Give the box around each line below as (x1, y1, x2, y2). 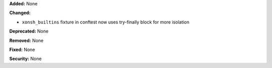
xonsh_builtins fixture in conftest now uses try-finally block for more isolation (22, 19, 190, 25)
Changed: (9, 10, 31, 16)
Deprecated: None (9, 28, 49, 34)
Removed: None (9, 37, 44, 43)
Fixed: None (9, 46, 35, 52)
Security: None (9, 55, 42, 62)
